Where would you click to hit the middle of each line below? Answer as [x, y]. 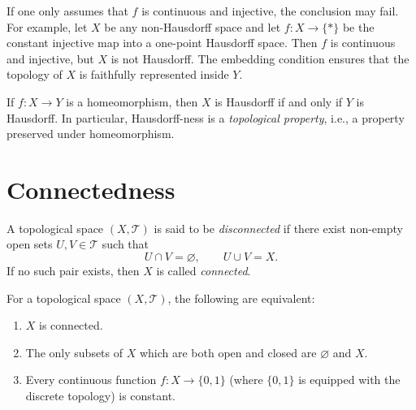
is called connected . [204, 271]
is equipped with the [349, 380]
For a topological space [64, 298]
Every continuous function [91, 380]
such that [126, 244]
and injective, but [50, 58]
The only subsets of [74, 352]
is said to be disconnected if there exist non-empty [278, 228]
